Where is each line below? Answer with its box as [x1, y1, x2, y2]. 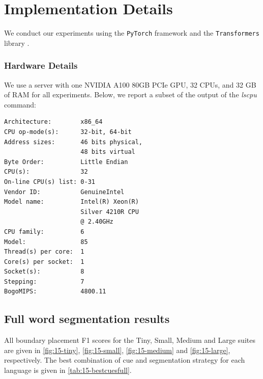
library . [4, 37, 30, 48]
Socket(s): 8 [4, 268, 84, 276]
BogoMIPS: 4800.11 [4, 288, 106, 295]
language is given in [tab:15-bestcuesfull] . [4, 365, 132, 375]
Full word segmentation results [4, 311, 170, 327]
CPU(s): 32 [4, 168, 88, 176]
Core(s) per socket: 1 [4, 258, 84, 265]
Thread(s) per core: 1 [4, 248, 84, 256]
